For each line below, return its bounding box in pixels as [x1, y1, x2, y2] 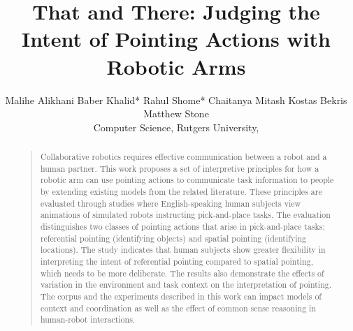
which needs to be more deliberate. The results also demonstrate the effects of [40, 267, 324, 279]
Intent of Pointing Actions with [22, 24, 331, 53]
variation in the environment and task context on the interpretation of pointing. [40, 279, 331, 290]
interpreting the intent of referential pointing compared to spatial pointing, [40, 255, 313, 267]
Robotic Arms [106, 52, 246, 80]
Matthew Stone [143, 106, 209, 121]
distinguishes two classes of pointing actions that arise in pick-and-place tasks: [40, 221, 325, 233]
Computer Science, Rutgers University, [93, 119, 259, 134]
